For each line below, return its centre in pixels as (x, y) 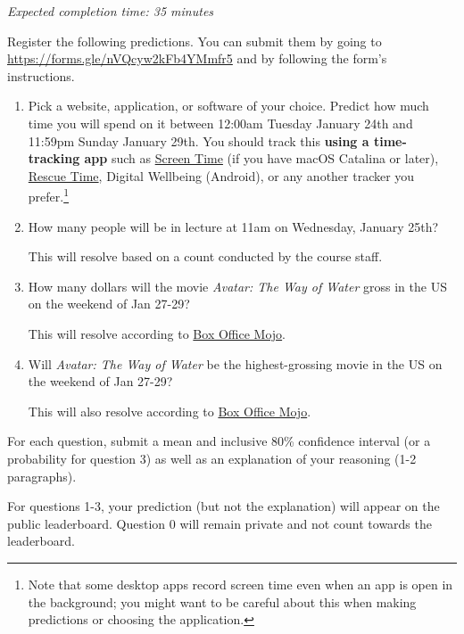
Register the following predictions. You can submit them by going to (195, 41)
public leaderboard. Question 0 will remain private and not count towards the (220, 523)
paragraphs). (42, 476)
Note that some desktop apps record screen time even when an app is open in (240, 584)
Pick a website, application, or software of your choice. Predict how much (228, 106)
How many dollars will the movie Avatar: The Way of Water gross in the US (237, 286)
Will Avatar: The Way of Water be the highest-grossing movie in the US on (235, 363)
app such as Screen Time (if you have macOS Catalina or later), (261, 158)
